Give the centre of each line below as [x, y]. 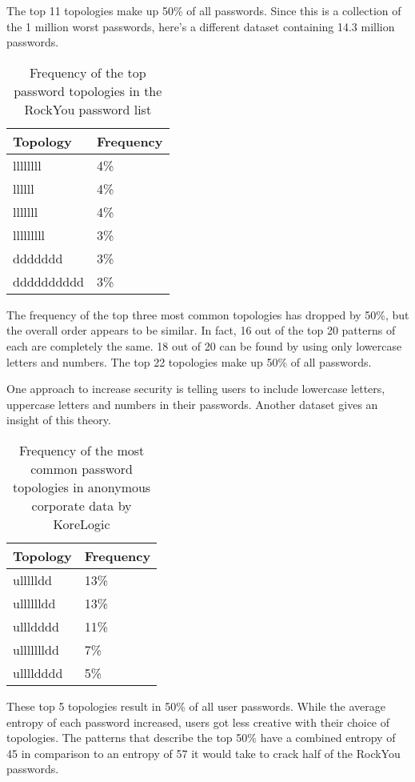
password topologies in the [88, 90]
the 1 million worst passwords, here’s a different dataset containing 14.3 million [201, 26]
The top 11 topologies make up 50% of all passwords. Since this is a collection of [204, 10]
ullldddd [36, 626]
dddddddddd [48, 281]
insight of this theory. [59, 420]
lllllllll [29, 235]
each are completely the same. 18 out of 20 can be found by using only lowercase [204, 345]
